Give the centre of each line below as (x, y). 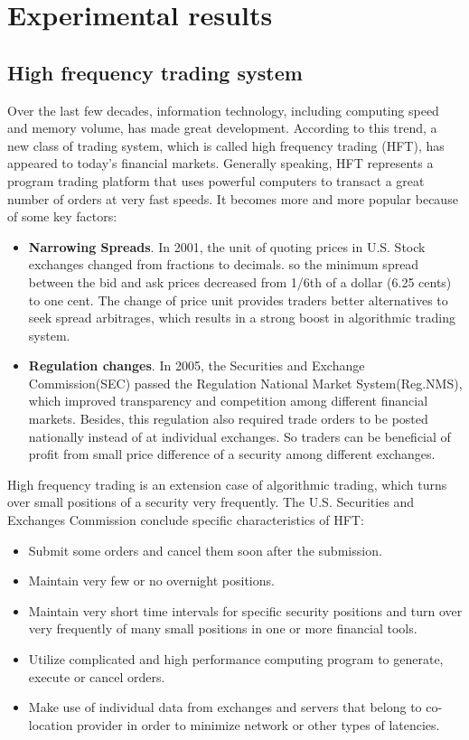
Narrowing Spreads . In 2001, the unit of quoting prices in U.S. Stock (227, 246)
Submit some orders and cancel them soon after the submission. (205, 550)
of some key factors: (62, 216)
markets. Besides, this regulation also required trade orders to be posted (228, 419)
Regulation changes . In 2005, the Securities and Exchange (197, 365)
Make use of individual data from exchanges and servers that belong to (225, 707)
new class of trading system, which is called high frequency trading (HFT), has (226, 145)
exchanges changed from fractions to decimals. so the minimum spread (224, 264)
